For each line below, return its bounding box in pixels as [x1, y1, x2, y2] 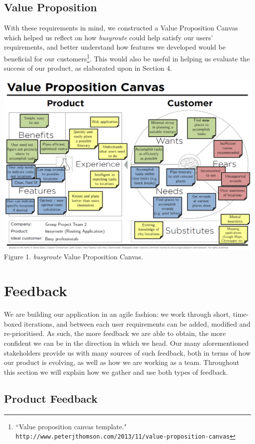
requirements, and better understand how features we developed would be [4, 42, 226, 52]
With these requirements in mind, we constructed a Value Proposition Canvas [4, 23, 238, 33]
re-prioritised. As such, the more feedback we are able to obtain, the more [4, 328, 226, 338]
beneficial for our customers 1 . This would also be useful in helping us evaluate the [4, 52, 250, 63]
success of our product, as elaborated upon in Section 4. [4, 63, 172, 73]
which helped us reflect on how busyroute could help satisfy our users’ [4, 32, 213, 42]
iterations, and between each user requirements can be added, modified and [24, 318, 251, 329]
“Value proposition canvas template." [15, 421, 127, 431]
